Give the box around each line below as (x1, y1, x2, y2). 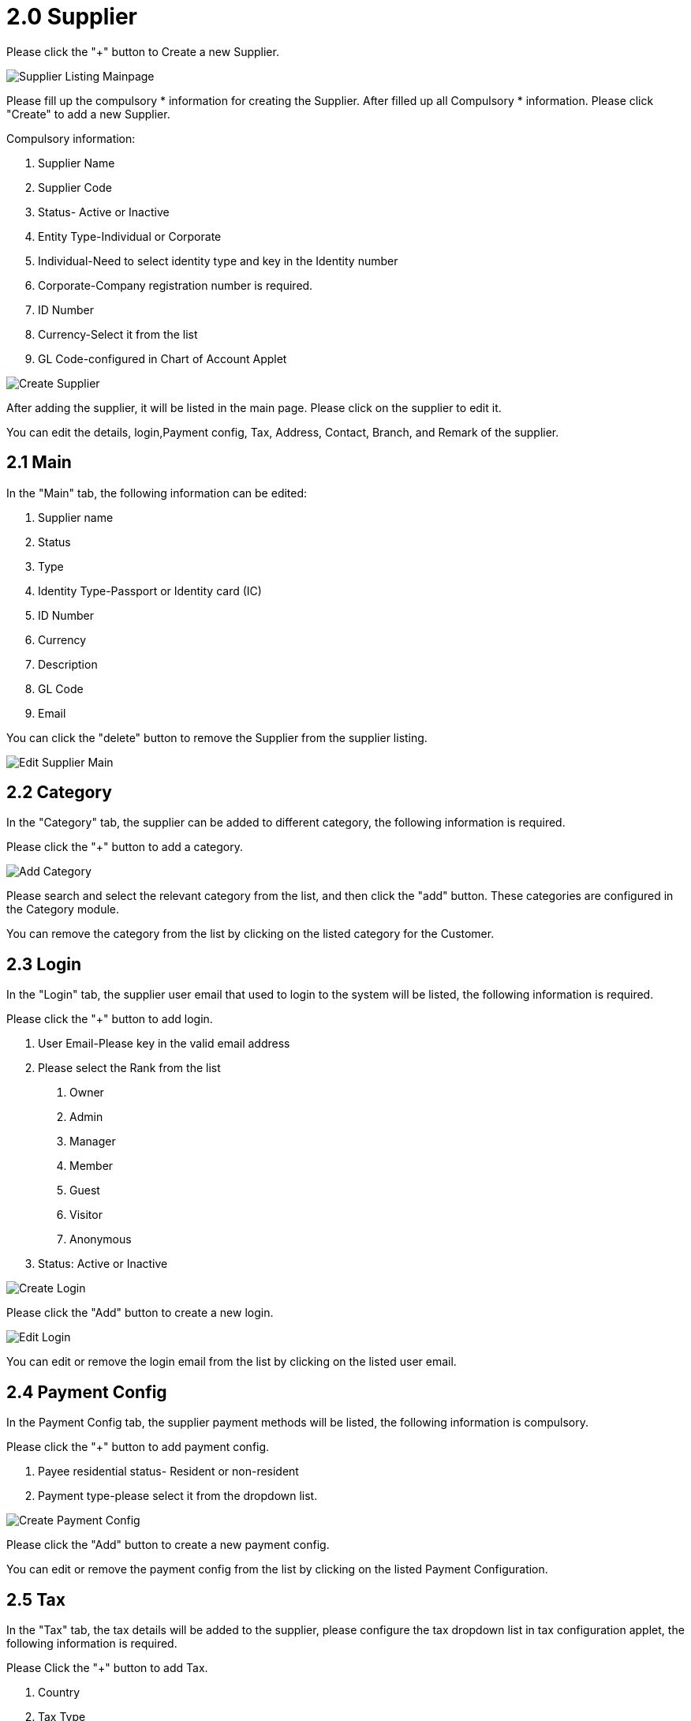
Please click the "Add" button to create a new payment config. (6, 1538, 330, 1552)
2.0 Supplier (6, 3, 138, 30)
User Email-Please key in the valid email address (38, 1037, 290, 1051)
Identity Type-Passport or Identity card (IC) (38, 583, 262, 598)
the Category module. (6, 902, 120, 917)
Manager (69, 1134, 116, 1149)
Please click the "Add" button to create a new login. (6, 1306, 274, 1320)
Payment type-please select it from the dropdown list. (38, 1489, 318, 1503)
